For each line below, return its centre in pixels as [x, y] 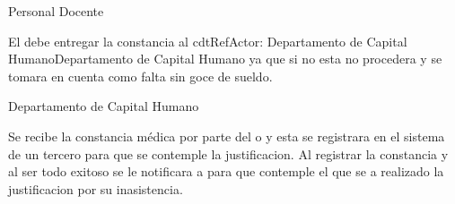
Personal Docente [56, 11]
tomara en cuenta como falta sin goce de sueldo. [140, 76]
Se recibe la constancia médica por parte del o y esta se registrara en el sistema [227, 136]
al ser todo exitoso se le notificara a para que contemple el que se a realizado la [226, 171]
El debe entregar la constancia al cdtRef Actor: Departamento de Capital [208, 41]
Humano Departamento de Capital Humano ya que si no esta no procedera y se [225, 59]
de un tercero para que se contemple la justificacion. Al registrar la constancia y [228, 153]
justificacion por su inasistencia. [96, 188]
